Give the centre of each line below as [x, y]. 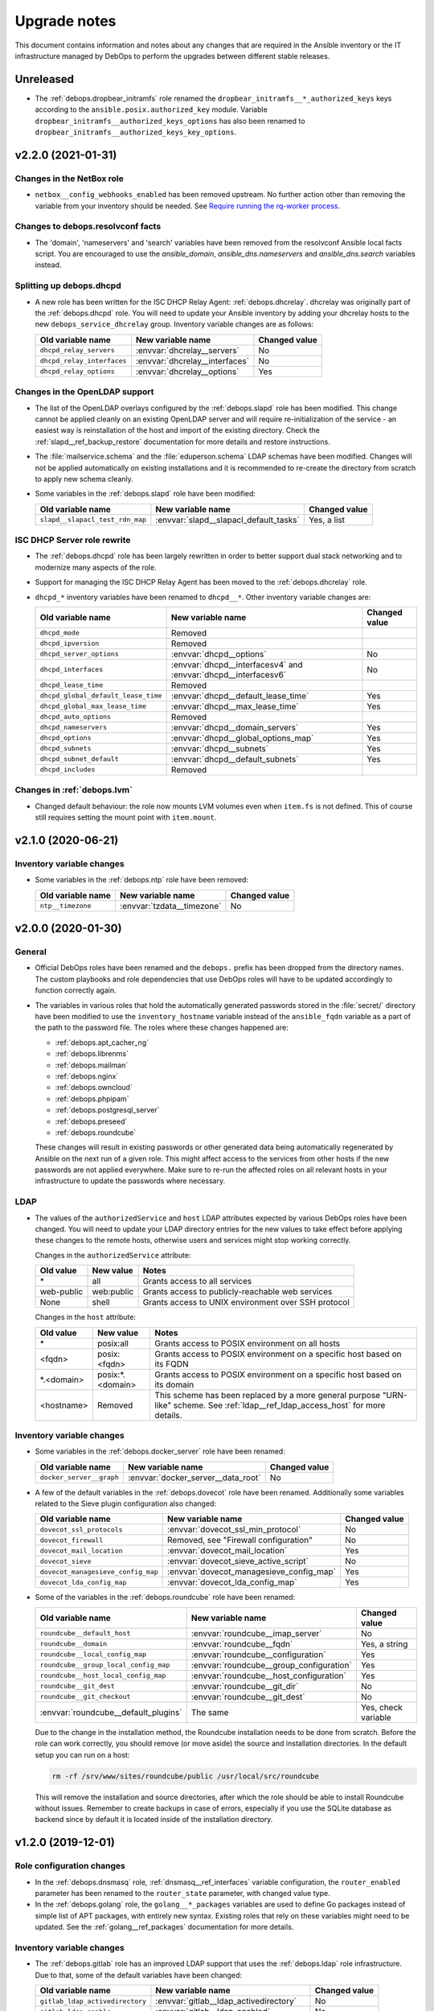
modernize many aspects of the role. [96, 567]
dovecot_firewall [72, 1540]
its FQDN [172, 1363]
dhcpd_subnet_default [80, 759]
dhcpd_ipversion [70, 644]
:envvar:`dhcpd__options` [219, 654]
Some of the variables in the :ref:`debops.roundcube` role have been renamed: [165, 1598]
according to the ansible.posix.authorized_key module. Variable [151, 109]
